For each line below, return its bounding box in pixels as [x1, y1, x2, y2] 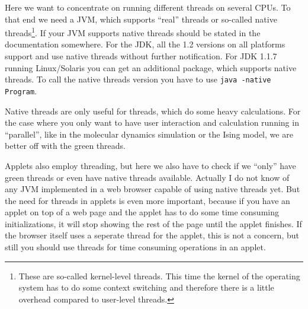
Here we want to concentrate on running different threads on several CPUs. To [5, 1, 291, 13]
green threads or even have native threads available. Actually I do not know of [5, 171, 290, 183]
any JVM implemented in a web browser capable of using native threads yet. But [5, 183, 300, 195]
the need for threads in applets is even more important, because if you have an [5, 194, 290, 206]
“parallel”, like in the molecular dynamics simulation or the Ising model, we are [5, 128, 293, 140]
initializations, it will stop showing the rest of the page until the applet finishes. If [5, 217, 302, 230]
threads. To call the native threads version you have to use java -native [5, 73, 271, 85]
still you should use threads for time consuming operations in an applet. [5, 241, 266, 253]
